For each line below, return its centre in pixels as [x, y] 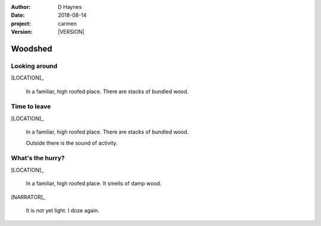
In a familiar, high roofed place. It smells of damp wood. [94, 183]
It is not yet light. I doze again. [62, 210]
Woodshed [32, 48]
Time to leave [31, 107]
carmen [67, 23]
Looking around [34, 66]
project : [21, 23]
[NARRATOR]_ [28, 197]
